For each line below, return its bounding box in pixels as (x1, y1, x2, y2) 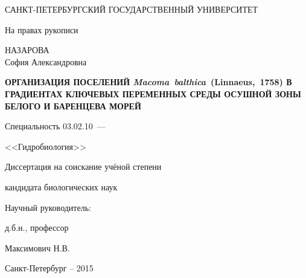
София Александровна (5, 55, 87, 68)
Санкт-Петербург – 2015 (5, 262, 94, 274)
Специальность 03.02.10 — (5, 120, 106, 132)
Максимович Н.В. (5, 241, 70, 254)
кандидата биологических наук (5, 180, 118, 193)
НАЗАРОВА (5, 44, 49, 56)
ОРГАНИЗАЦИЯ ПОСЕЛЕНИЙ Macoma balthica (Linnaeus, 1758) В (5, 76, 292, 88)
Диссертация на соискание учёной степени (5, 160, 162, 173)
